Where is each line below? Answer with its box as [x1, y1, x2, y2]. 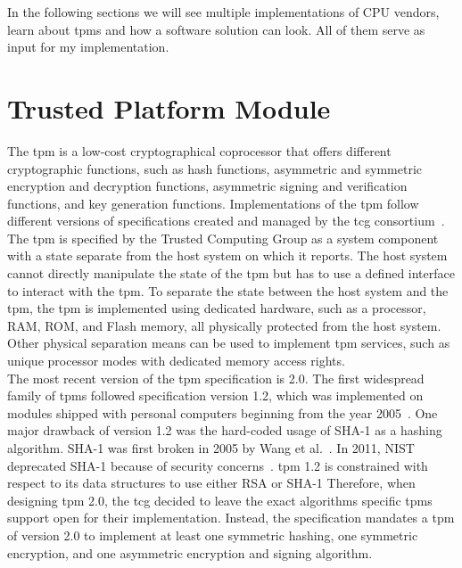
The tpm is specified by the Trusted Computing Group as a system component [7, 228, 439, 247]
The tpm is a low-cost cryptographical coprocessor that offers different [7, 141, 392, 160]
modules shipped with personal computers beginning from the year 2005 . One [7, 403, 438, 422]
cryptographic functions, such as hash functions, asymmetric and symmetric [7, 159, 423, 177]
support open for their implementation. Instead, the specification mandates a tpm [7, 508, 455, 527]
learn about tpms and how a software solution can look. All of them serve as [7, 20, 425, 38]
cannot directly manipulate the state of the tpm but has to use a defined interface [7, 264, 455, 283]
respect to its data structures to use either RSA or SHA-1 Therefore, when [7, 473, 416, 492]
